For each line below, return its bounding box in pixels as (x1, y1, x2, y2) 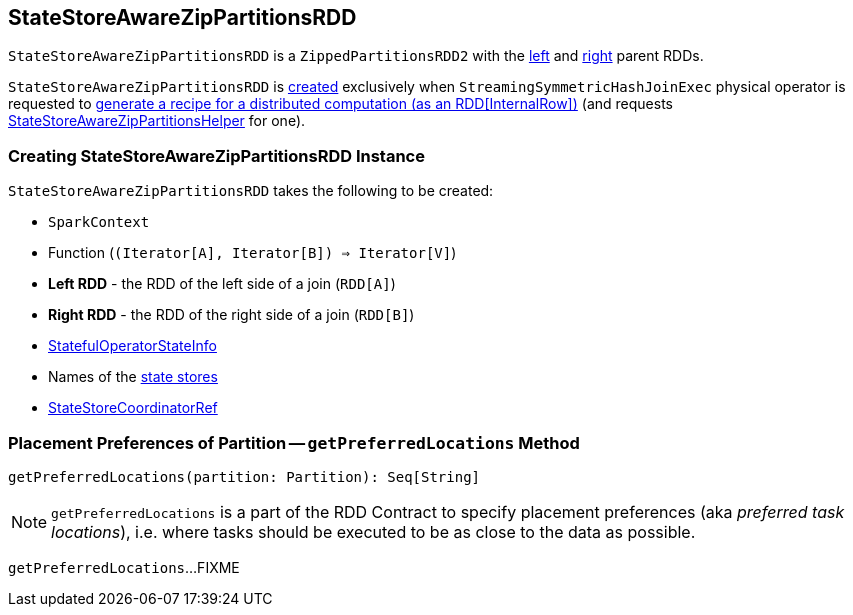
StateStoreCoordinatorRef (48, 399, 218, 417)
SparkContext (48, 214, 150, 231)
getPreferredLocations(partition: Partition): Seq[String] (8, 468, 481, 485)
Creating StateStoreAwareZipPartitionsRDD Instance (8, 145, 425, 166)
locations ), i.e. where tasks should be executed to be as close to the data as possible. (51, 521, 696, 542)
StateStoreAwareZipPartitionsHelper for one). (8, 112, 306, 130)
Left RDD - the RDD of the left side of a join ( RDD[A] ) (48, 275, 396, 293)
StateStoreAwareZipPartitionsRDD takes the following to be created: (8, 182, 494, 200)
